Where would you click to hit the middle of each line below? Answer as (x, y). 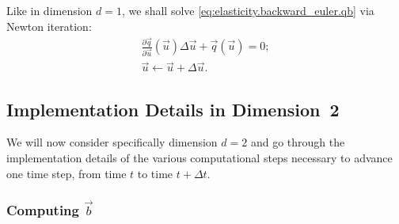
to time (155, 173)
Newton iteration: (49, 26)
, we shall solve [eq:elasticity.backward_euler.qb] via (248, 10)
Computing (43, 209)
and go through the (298, 142)
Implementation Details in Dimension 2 (173, 109)
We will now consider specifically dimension (112, 142)
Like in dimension (49, 10)
